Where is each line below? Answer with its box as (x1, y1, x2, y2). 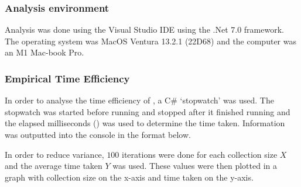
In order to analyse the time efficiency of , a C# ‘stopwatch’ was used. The (5, 94, 274, 106)
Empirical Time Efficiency (5, 71, 130, 85)
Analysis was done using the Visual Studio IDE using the (5, 23, 210, 36)
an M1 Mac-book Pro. (5, 46, 84, 58)
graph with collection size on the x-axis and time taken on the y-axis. (5, 171, 254, 183)
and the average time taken (5, 160, 102, 172)
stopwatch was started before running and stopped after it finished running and (5, 105, 290, 117)
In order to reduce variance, (5, 148, 104, 160)
